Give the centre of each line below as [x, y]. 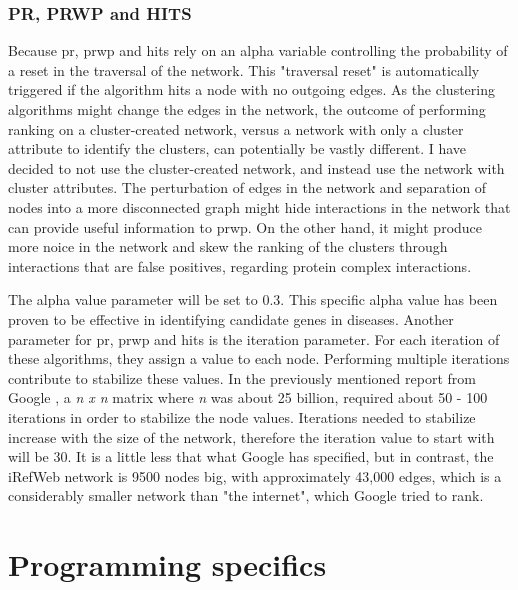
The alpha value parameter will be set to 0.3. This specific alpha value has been [253, 299]
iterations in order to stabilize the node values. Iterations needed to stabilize [242, 416]
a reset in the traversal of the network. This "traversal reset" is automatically [244, 69]
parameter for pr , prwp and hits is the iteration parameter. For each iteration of [254, 338]
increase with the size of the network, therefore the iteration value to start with [251, 436]
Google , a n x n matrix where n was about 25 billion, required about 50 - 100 [248, 397]
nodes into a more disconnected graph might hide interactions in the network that [259, 206]
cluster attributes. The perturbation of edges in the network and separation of [247, 187]
